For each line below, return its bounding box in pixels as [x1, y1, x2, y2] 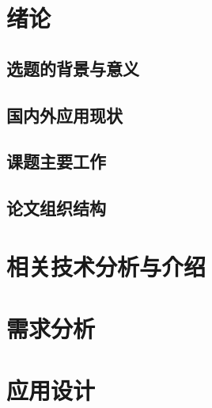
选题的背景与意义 [6, 55, 139, 80]
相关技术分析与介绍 [6, 250, 206, 282]
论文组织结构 [6, 196, 106, 220]
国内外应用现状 [6, 102, 123, 127]
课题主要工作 [6, 149, 106, 173]
